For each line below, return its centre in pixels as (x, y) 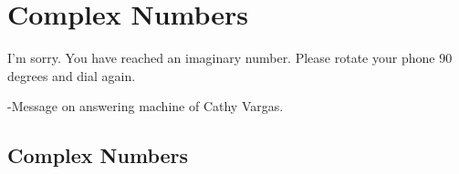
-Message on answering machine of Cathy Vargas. (146, 106)
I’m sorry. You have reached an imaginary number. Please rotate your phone (221, 58)
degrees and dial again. (72, 75)
